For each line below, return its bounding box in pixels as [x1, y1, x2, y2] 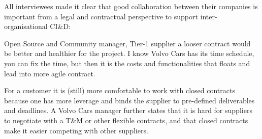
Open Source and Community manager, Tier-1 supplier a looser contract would [4, 38, 251, 48]
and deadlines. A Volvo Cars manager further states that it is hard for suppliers [4, 105, 252, 116]
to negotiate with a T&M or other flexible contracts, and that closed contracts [4, 115, 248, 125]
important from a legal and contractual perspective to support [4, 11, 198, 21]
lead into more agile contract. [4, 68, 95, 78]
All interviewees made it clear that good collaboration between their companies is [4, 1, 258, 11]
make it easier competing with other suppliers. [4, 125, 148, 135]
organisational [4, 21, 48, 32]
